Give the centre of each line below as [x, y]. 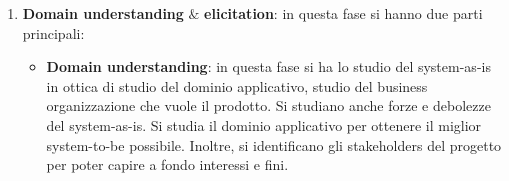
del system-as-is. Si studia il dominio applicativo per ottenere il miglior [264, 124]
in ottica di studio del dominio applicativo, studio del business [237, 85]
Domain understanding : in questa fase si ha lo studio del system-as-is [268, 66]
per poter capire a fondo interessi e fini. [167, 164]
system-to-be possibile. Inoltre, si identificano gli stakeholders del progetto [274, 144]
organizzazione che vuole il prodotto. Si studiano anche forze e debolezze [268, 105]
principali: [53, 32]
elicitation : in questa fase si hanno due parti [343, 13]
